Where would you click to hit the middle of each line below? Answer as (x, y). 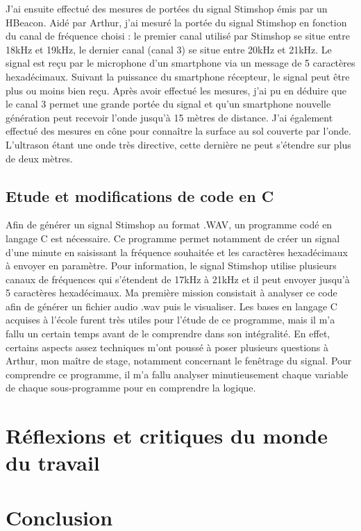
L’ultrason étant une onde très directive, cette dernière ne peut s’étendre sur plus (178, 144)
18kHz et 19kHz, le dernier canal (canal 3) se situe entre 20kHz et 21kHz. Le (169, 49)
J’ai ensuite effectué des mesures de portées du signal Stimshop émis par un (167, 8)
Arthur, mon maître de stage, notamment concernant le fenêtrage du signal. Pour (179, 361)
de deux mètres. (39, 158)
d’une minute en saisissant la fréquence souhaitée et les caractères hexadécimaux (177, 252)
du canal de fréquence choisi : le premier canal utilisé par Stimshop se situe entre (178, 36)
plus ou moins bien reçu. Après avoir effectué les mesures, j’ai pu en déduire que (176, 90)
